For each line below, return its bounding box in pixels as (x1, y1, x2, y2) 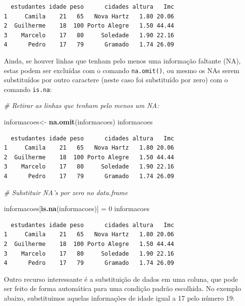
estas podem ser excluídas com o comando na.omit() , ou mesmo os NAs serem (4, 65, 240, 75)
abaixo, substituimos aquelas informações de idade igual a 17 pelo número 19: (4, 292, 235, 303)
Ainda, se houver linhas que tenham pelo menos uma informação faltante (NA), (4, 55, 241, 65)
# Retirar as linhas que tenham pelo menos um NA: (4, 100, 159, 110)
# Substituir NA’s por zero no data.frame (4, 187, 128, 197)
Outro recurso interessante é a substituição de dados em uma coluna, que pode (4, 274, 238, 284)
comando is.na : (4, 84, 52, 94)
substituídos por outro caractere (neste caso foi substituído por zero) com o (4, 75, 228, 85)
